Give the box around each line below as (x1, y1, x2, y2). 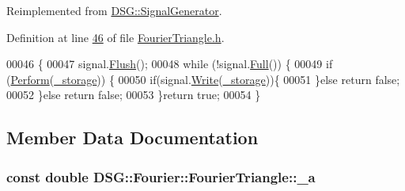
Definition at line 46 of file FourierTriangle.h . (6, 29, 225, 45)
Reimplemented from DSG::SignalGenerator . (6, 2, 222, 18)
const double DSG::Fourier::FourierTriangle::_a (6, 166, 316, 186)
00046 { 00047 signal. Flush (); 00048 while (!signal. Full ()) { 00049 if (6, 55, 333, 72)
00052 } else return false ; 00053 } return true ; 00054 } (6, 86, 261, 103)
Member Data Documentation (6, 125, 259, 150)
